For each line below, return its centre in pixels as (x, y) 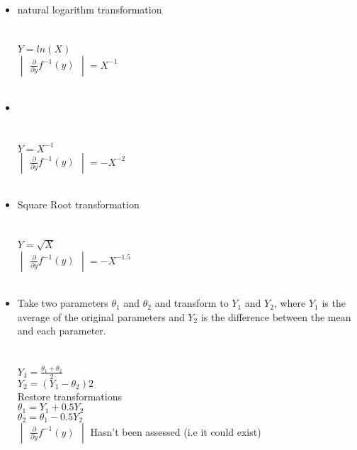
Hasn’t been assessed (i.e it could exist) (176, 432)
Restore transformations (69, 396)
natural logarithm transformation (90, 9)
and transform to (192, 303)
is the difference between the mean (276, 316)
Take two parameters (63, 303)
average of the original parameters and (101, 316)
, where (290, 303)
